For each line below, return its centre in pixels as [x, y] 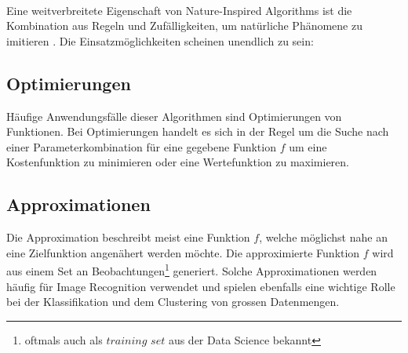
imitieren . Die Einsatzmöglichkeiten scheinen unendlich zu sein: [160, 40]
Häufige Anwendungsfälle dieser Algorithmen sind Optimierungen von [174, 116]
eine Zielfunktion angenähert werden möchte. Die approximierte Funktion [183, 252]
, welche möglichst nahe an [323, 237]
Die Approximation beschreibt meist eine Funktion [128, 237]
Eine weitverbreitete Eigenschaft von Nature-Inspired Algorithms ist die [179, 10]
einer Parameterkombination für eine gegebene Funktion [141, 146]
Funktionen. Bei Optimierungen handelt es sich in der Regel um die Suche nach [198, 131]
